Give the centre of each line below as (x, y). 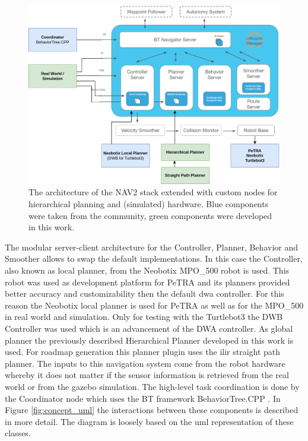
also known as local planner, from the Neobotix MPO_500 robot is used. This (147, 270)
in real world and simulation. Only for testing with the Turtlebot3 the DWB (144, 317)
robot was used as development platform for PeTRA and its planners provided (147, 282)
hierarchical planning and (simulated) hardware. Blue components (149, 204)
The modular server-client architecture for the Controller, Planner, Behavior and (151, 247)
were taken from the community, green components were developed (150, 215)
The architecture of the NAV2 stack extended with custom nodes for (153, 192)
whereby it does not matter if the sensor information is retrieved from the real (147, 375)
